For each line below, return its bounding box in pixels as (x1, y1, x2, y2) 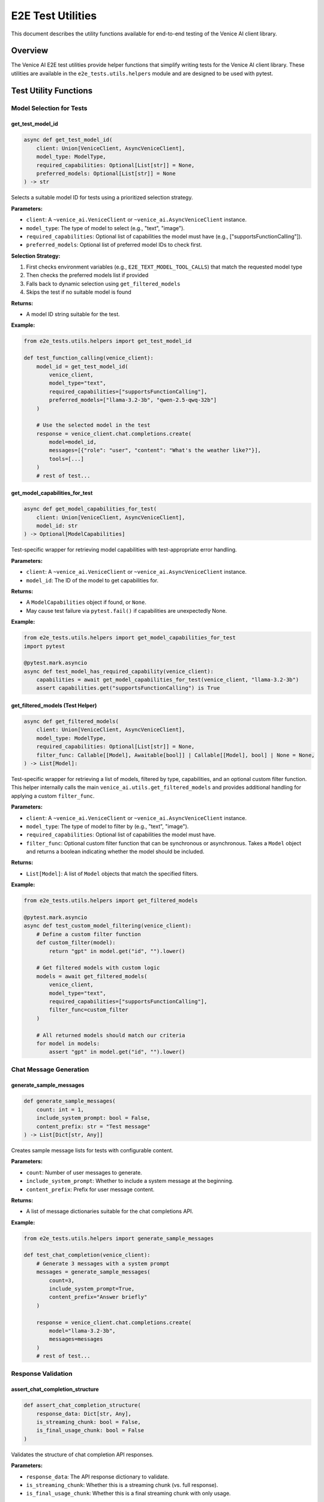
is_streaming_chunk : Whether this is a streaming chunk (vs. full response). (26, 1482, 218, 1489)
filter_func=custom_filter (49, 1006, 128, 1014)
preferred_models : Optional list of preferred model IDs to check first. (26, 241, 202, 249)
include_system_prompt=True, (49, 1286, 135, 1292)
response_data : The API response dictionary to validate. (26, 1473, 169, 1480)
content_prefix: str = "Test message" (36, 1123, 151, 1130)
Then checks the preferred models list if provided (26, 272, 149, 279)
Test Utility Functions (11, 85, 93, 96)
